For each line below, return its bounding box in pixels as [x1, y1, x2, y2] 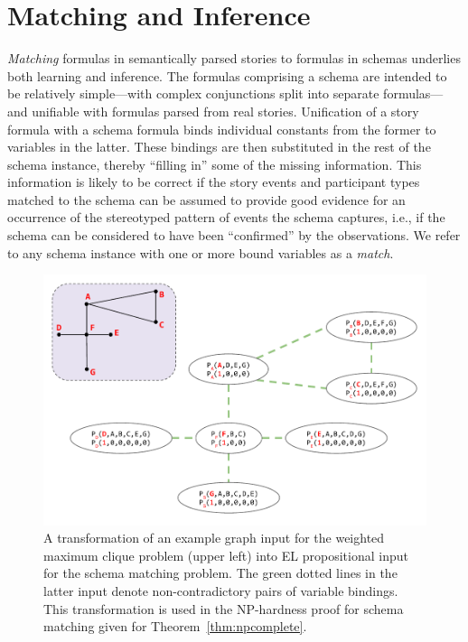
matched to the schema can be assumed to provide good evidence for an [7, 190, 406, 209]
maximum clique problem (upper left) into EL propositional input [43, 545, 408, 564]
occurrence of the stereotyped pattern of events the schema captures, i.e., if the [7, 208, 445, 227]
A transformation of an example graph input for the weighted [43, 528, 385, 547]
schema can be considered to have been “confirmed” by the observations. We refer [7, 226, 461, 245]
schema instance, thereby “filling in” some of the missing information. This [7, 154, 422, 173]
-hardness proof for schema [254, 599, 404, 618]
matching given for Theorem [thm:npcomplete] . [43, 617, 307, 636]
